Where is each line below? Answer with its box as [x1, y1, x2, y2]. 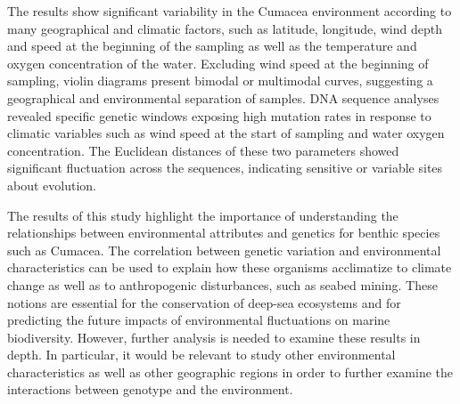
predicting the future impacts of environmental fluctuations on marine [7, 311, 390, 329]
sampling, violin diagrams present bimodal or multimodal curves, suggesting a [7, 71, 433, 90]
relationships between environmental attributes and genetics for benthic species [7, 223, 440, 242]
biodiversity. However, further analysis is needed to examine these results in [7, 327, 421, 346]
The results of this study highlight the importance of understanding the [7, 206, 398, 224]
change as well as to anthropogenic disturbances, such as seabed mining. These [7, 275, 438, 294]
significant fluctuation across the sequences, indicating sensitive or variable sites [7, 158, 443, 177]
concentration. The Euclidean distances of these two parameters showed [7, 141, 399, 159]
